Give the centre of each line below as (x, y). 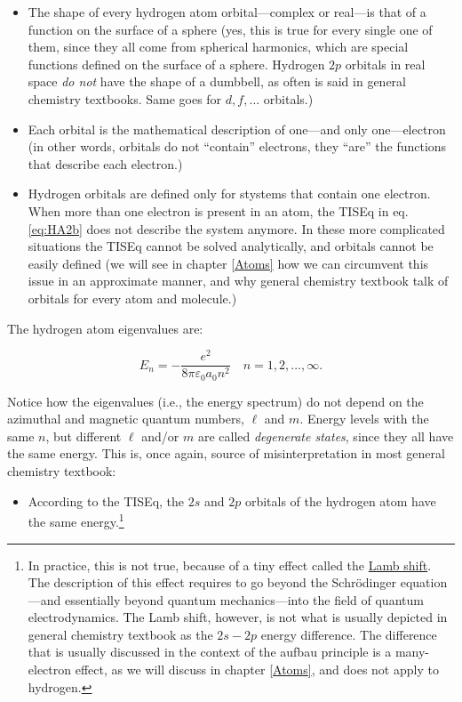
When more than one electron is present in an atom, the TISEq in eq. (218, 210)
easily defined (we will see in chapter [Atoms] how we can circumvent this (228, 263)
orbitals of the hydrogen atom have (340, 500)
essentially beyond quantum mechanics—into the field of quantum (244, 599)
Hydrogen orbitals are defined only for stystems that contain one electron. (229, 194)
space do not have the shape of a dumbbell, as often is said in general (217, 81)
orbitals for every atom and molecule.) (132, 298)
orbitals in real (385, 64)
